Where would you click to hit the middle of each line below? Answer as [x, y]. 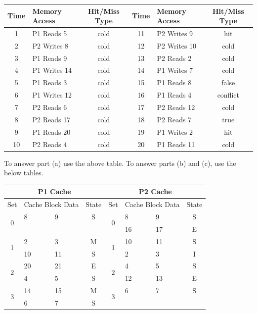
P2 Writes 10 [177, 45]
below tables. [24, 173]
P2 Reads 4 [50, 144]
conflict [228, 95]
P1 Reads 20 [51, 131]
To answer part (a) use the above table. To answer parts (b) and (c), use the [120, 163]
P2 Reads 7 [174, 119]
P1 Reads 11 [176, 144]
